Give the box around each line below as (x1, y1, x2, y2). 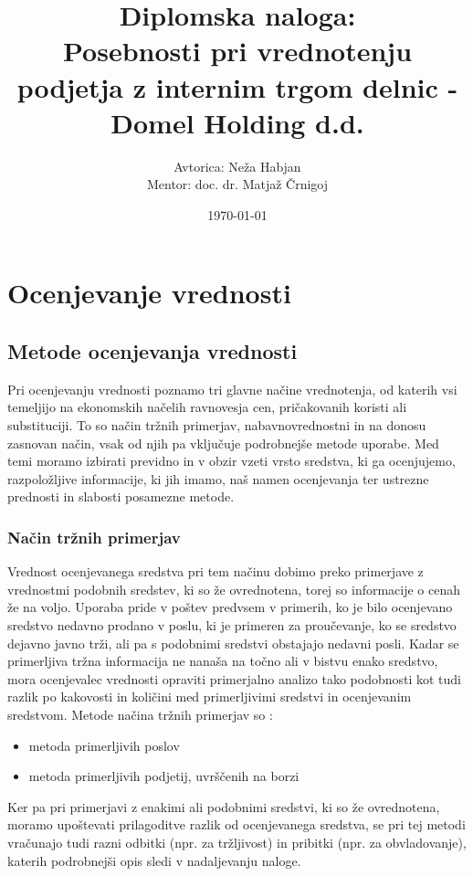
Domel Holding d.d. (110, 103, 364, 141)
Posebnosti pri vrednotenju (62, 32, 413, 69)
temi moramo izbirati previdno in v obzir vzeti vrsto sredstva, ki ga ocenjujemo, (7, 451, 456, 470)
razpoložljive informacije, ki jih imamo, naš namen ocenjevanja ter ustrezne (7, 469, 429, 488)
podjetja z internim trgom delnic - (16, 68, 458, 105)
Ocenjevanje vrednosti (7, 274, 291, 311)
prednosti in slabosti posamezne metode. (7, 487, 235, 506)
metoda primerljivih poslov (28, 735, 180, 755)
